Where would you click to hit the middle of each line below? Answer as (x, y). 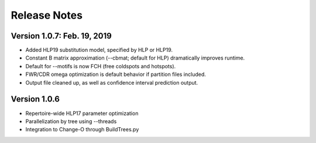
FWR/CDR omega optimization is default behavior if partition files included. (116, 74)
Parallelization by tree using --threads (71, 121)
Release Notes (47, 15)
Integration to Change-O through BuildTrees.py (82, 130)
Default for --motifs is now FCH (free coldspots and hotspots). (101, 66)
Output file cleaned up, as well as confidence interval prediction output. (112, 82)
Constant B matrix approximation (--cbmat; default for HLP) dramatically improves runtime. (135, 58)
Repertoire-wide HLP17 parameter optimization (82, 113)
